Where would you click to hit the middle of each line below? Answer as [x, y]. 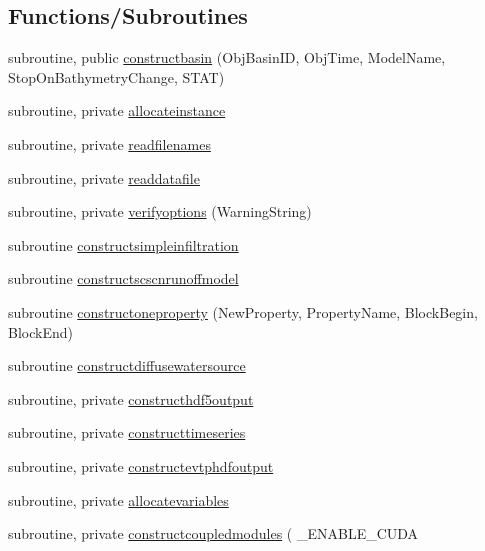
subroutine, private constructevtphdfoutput [141, 465]
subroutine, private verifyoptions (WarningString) [160, 211]
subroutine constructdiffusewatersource [127, 365]
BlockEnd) [40, 331]
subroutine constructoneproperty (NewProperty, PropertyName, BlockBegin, [243, 311]
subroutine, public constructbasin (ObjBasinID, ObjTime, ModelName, [227, 57]
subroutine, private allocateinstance [117, 110]
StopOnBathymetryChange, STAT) [116, 76]
